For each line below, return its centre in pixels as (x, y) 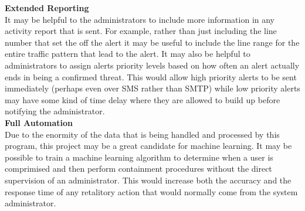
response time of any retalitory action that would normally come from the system (151, 191)
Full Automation (39, 122)
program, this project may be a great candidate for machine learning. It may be (148, 146)
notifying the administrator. (55, 111)
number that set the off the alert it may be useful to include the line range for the (152, 42)
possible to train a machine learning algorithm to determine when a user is (139, 157)
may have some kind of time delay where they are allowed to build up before (143, 99)
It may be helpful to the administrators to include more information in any (140, 19)
